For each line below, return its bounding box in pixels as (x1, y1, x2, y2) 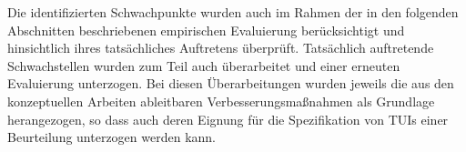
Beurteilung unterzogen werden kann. (7, 127, 216, 147)
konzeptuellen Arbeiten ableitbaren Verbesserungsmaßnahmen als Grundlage (7, 91, 435, 110)
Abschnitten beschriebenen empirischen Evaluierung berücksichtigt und (7, 20, 405, 39)
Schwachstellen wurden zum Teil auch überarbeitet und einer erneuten (7, 56, 400, 75)
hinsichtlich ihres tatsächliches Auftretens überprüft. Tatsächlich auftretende (7, 38, 434, 57)
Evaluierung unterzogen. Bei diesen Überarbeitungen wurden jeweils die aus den (7, 74, 454, 93)
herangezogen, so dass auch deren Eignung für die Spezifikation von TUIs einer (7, 109, 449, 128)
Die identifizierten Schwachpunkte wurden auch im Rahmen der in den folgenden (7, 3, 459, 21)
